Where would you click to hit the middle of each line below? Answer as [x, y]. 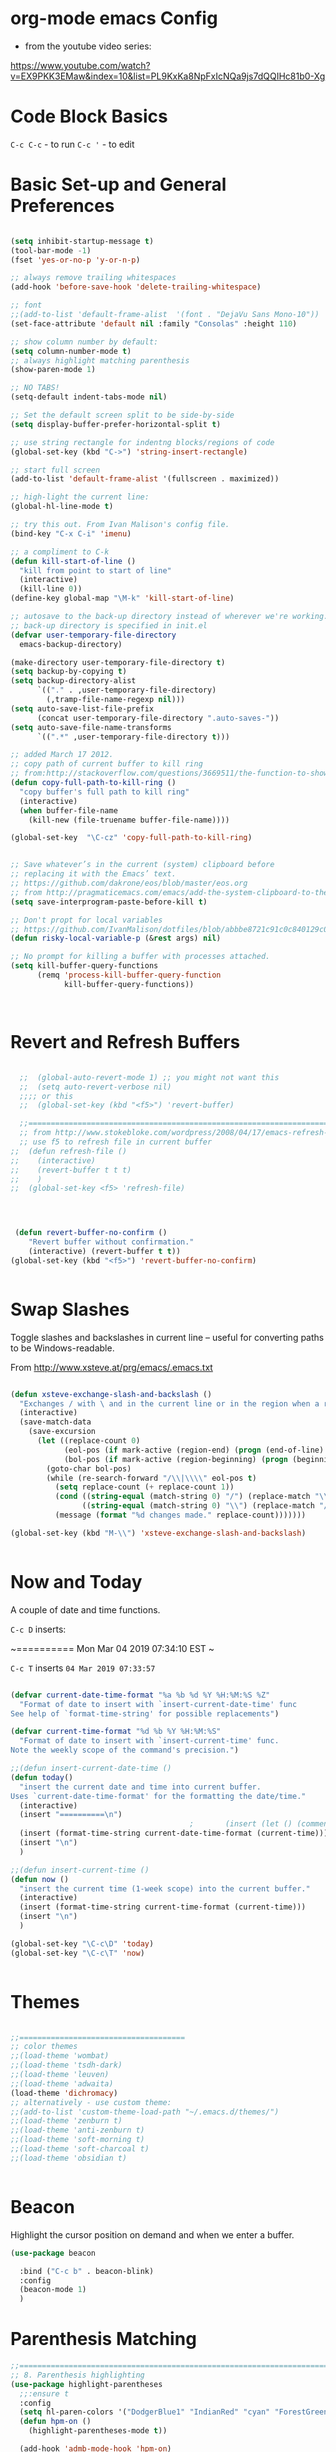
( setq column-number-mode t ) [71, 351]
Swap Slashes [70, 1309]
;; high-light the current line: [80, 497]
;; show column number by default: [84, 342]
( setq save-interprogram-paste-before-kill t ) [109, 902]
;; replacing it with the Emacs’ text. [93, 874]
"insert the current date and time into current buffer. [140, 1787]
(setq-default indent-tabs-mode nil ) [89, 397]
